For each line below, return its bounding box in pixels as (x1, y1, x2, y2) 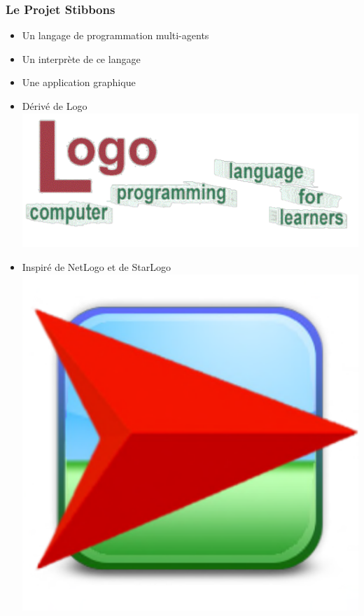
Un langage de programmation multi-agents (22, 28, 209, 43)
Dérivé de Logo (22, 99, 87, 113)
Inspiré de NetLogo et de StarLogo (22, 259, 171, 274)
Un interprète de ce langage (22, 51, 141, 66)
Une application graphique (22, 75, 136, 90)
